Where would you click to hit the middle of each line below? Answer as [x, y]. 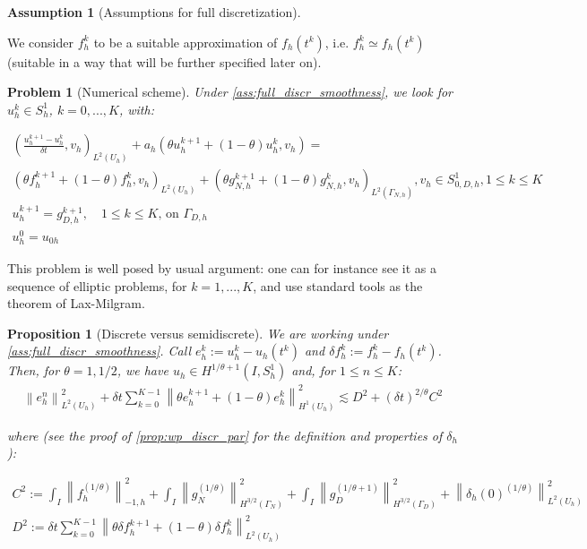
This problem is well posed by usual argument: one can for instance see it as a [222, 268]
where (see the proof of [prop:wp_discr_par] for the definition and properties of [225, 435]
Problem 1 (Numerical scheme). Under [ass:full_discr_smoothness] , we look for [230, 92]
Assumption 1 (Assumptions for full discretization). [154, 12]
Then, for [34, 370]
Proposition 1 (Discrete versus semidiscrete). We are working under [198, 333]
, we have [142, 370]
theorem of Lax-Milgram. [76, 303]
